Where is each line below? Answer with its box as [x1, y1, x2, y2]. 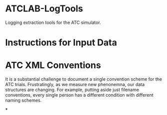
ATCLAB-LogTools [5, 3, 83, 14]
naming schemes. [5, 98, 42, 104]
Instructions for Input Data [5, 37, 117, 48]
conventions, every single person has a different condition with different [5, 92, 153, 98]
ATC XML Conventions [5, 60, 101, 71]
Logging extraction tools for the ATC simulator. [5, 19, 101, 25]
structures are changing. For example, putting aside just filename [5, 87, 139, 93]
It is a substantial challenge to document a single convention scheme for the [5, 76, 162, 82]
